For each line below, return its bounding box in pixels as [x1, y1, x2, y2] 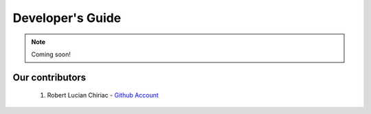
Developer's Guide [12, 10, 122, 25]
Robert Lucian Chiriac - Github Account [47, 91, 159, 100]
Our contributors [12, 71, 87, 83]
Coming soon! [31, 50, 71, 58]
